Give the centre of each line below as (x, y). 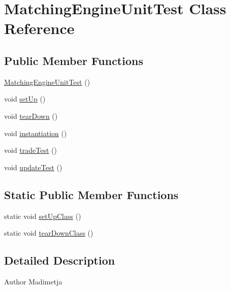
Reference (39, 28)
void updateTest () (33, 167)
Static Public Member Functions (91, 194)
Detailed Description (60, 260)
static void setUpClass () (43, 216)
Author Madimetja (33, 281)
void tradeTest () (30, 150)
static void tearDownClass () (49, 233)
